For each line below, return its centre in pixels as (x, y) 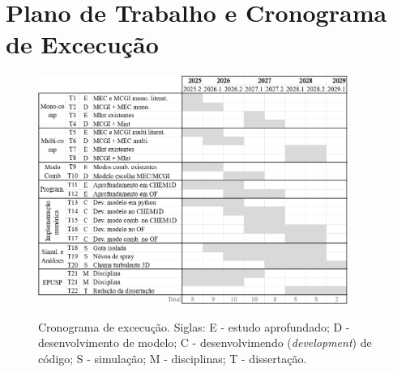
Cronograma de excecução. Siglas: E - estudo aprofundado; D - (194, 326)
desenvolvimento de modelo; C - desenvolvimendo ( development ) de (205, 342)
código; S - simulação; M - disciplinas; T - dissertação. (173, 358)
